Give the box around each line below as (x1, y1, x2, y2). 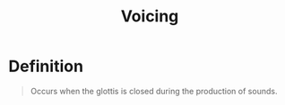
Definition (8, 56, 84, 77)
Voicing (120, 6, 179, 27)
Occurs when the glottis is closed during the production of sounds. (30, 85, 278, 96)
